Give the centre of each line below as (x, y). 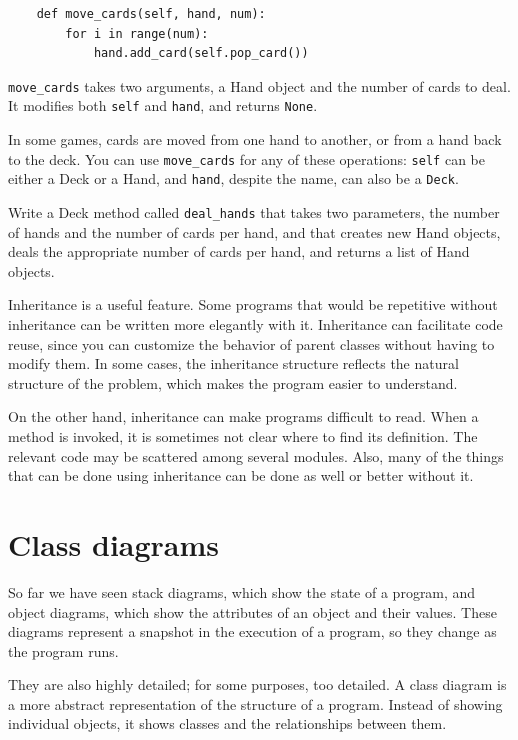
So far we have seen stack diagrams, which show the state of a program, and (242, 591)
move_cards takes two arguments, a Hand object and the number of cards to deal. (259, 85)
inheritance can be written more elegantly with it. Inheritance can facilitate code (255, 324)
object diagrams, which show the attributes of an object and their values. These (252, 611)
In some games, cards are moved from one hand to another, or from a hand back (255, 139)
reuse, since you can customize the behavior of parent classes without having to (251, 343)
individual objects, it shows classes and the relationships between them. (227, 723)
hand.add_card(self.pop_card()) (201, 53)
